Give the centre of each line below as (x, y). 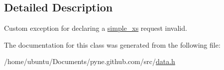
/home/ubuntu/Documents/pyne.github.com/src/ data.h (90, 61)
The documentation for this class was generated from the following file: (112, 44)
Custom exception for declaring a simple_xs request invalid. (96, 28)
